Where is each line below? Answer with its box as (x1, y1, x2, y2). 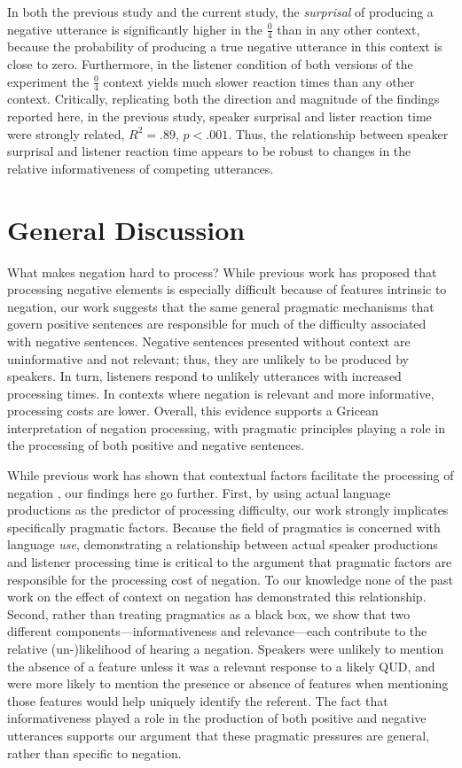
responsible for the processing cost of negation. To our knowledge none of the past (7, 570, 454, 588)
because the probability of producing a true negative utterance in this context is (7, 37, 442, 56)
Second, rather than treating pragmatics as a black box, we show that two (7, 604, 411, 623)
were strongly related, (7, 124, 125, 143)
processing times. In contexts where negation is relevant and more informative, (7, 384, 435, 402)
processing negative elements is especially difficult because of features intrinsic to (7, 280, 447, 299)
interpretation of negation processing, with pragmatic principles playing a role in (7, 418, 446, 437)
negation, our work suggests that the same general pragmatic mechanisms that (7, 297, 435, 315)
